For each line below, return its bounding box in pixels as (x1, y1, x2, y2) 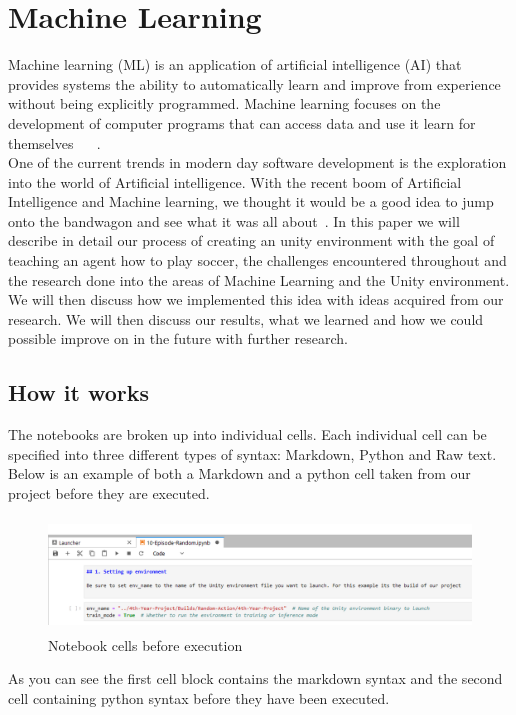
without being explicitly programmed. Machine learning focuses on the (8, 93, 441, 114)
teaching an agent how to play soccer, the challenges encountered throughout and (8, 250, 507, 271)
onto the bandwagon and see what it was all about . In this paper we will (8, 210, 460, 231)
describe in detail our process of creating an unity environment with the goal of (8, 230, 495, 251)
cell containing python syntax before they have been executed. (8, 687, 390, 708)
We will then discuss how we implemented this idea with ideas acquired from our (8, 289, 504, 310)
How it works (8, 377, 150, 408)
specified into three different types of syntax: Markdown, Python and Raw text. (8, 443, 497, 464)
